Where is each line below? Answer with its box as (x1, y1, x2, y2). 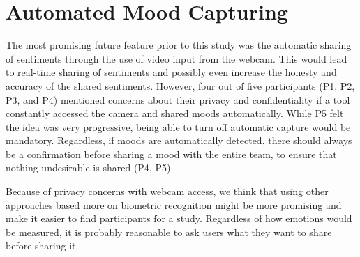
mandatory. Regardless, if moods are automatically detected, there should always (6, 133, 352, 148)
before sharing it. (6, 238, 79, 253)
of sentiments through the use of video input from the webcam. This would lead (6, 51, 347, 65)
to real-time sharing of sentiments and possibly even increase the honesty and (6, 65, 337, 79)
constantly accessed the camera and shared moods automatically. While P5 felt (6, 106, 344, 120)
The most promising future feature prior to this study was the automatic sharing (6, 38, 352, 52)
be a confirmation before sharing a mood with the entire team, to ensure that (6, 146, 337, 161)
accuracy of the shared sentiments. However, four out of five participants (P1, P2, (6, 78, 355, 93)
